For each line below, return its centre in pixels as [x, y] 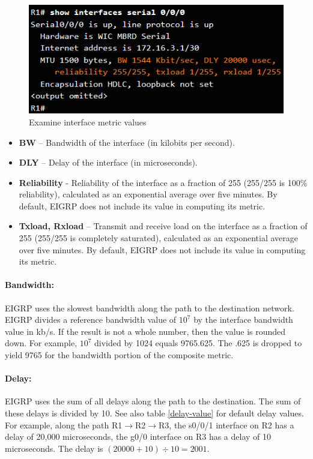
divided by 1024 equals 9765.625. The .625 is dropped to [198, 343]
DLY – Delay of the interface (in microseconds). [108, 162]
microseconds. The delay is [54, 448]
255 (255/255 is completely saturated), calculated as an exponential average [159, 238]
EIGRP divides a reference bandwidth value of [91, 319]
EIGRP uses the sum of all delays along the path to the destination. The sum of [153, 401]
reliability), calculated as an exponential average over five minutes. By [148, 194]
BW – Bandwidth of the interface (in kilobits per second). [127, 142]
